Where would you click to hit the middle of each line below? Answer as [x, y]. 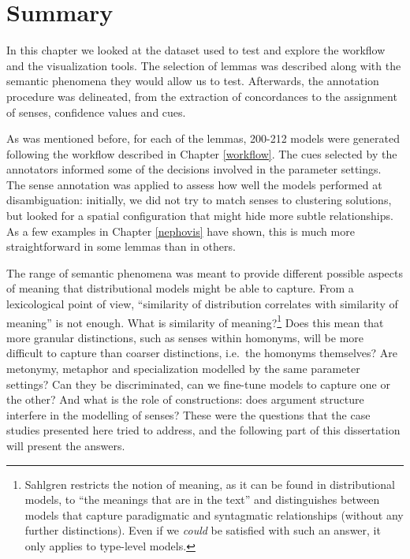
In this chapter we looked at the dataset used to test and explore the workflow [196, 50]
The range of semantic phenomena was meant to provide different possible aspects [205, 272]
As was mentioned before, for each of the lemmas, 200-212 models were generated [203, 138]
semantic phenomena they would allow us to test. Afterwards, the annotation [193, 81]
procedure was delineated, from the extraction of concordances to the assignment [202, 96]
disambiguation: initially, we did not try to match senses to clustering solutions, [199, 200]
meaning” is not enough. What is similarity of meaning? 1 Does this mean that [195, 321]
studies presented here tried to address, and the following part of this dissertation [203, 430]
